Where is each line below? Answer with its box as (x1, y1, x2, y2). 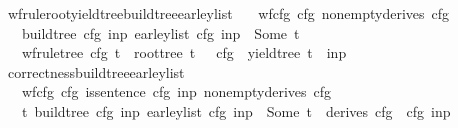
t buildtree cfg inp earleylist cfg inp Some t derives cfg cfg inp (21, 100, 451, 121)
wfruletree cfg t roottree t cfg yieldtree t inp (21, 42, 347, 63)
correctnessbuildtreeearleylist (7, 61, 185, 82)
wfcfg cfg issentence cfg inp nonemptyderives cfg (21, 81, 332, 102)
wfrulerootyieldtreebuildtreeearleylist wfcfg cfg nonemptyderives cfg (7, 3, 450, 23)
